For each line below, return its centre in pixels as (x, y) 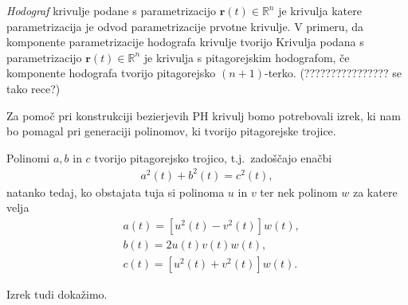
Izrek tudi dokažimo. (57, 294)
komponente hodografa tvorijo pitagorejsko (111, 73)
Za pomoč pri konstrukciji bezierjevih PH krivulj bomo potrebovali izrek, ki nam (204, 115)
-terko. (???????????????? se (333, 73)
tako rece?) (33, 88)
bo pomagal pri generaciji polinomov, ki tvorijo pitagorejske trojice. (171, 131)
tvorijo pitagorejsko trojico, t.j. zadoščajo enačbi (213, 157)
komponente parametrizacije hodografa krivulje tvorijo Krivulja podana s (185, 42)
